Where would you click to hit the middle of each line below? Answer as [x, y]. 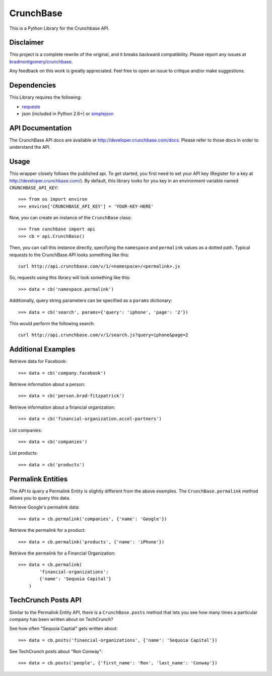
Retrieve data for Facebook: [38, 361]
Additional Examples [42, 350]
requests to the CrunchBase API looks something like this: [69, 255]
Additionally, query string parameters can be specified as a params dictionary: [91, 300]
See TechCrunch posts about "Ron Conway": [56, 652]
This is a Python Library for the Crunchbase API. [59, 28]
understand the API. [30, 147]
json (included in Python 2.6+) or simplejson [68, 113]
